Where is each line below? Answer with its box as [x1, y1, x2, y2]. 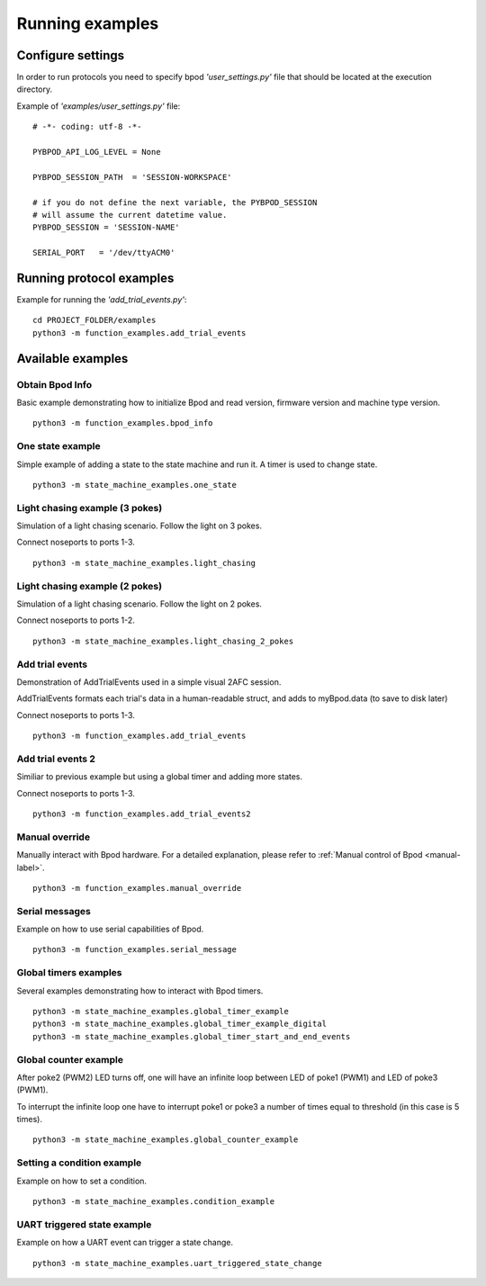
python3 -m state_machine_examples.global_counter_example [32, 1135, 299, 1145]
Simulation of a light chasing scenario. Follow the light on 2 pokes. [16, 598, 263, 609]
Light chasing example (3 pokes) [16, 501, 163, 514]
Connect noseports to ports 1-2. [16, 615, 135, 625]
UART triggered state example [16, 1218, 152, 1230]
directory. [16, 84, 53, 94]
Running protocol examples [16, 270, 175, 285]
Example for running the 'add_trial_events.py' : [16, 294, 187, 305]
